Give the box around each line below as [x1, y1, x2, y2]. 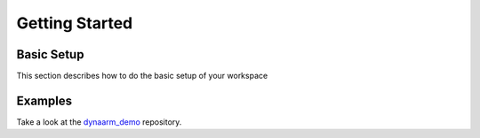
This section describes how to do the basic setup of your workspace [16, 71, 268, 81]
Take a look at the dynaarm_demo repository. [16, 116, 182, 127]
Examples [16, 93, 73, 108]
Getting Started [16, 13, 133, 33]
